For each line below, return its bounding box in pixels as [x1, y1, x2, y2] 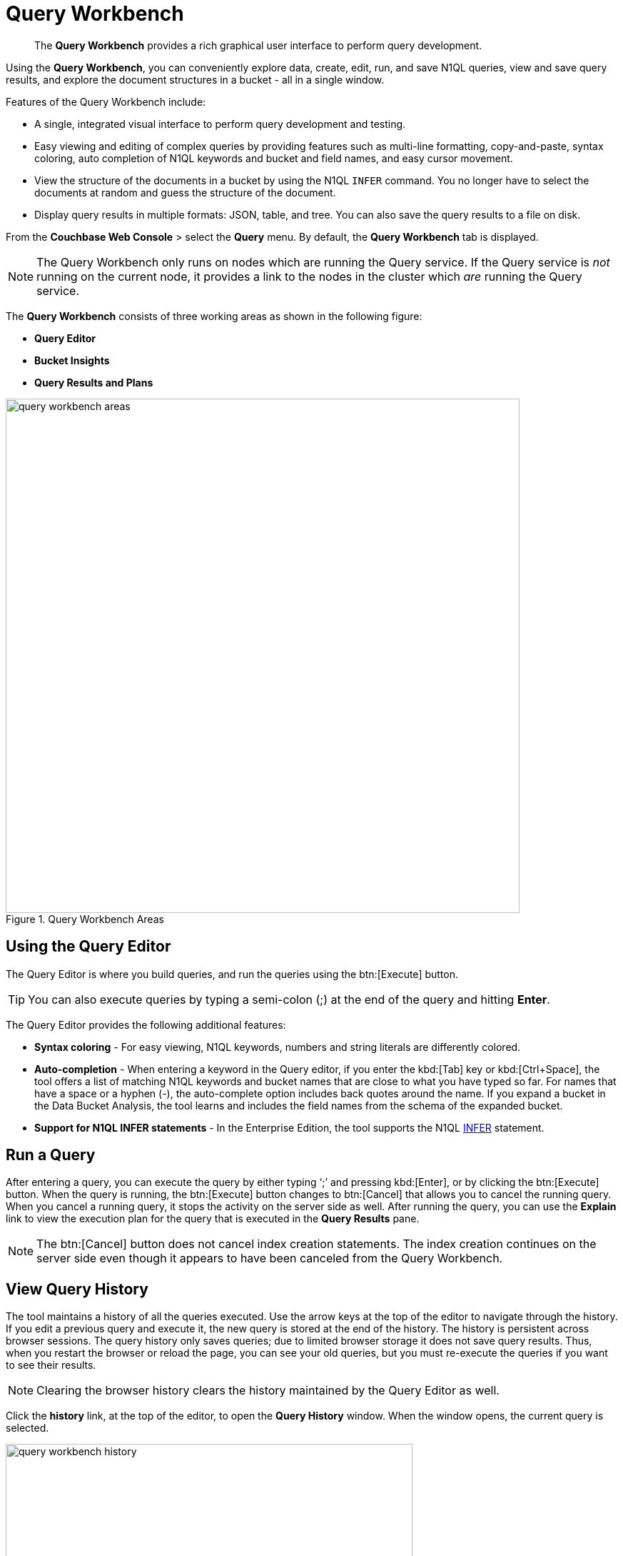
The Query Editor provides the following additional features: [6, 1018, 286, 1031]
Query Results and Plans [34, 376, 153, 389]
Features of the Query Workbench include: [6, 95, 206, 108]
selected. [6, 1422, 49, 1435]
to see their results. [6, 1359, 96, 1372]
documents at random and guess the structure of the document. [34, 186, 336, 199]
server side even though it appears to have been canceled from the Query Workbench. [36, 1251, 503, 1266]
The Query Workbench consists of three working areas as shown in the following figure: [6, 309, 422, 322]
